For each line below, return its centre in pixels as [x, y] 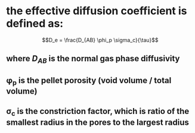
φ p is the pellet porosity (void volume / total [89, 81]
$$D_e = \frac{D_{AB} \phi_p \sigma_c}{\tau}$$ [100, 40]
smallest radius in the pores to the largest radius [98, 122]
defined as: [35, 23]
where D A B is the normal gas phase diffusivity [93, 59]
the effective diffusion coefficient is [97, 11]
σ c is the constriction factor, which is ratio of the [98, 112]
